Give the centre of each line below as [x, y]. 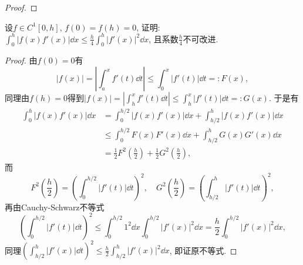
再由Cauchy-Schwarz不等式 [55, 207]
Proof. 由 [21, 60]
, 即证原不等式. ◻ [203, 250]
